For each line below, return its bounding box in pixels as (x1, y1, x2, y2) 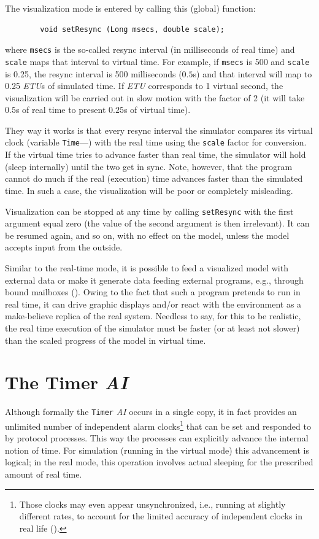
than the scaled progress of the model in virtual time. (5, 333, 206, 346)
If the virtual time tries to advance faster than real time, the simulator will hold (5, 148, 306, 161)
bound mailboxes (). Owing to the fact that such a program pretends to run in (5, 285, 301, 298)
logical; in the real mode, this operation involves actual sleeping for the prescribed (5, 456, 313, 468)
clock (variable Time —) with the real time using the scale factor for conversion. (5, 136, 307, 149)
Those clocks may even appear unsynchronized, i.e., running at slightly (19, 497, 286, 510)
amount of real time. (5, 467, 82, 480)
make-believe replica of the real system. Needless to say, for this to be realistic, (5, 309, 301, 322)
